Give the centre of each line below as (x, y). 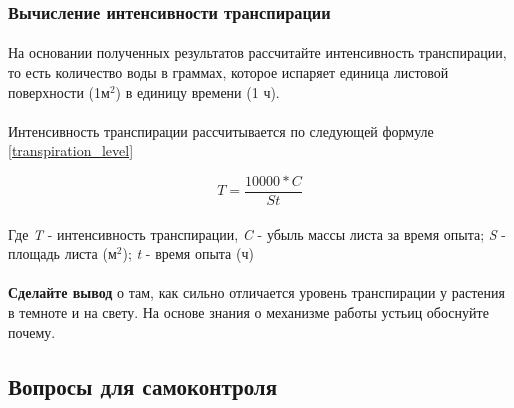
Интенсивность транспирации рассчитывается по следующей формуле (221, 130)
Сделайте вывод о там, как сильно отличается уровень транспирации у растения (256, 292)
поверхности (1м (59, 91)
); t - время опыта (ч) (188, 253)
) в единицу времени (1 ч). (197, 91)
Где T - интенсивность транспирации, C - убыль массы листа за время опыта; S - (257, 233)
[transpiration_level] (71, 150)
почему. (32, 331)
